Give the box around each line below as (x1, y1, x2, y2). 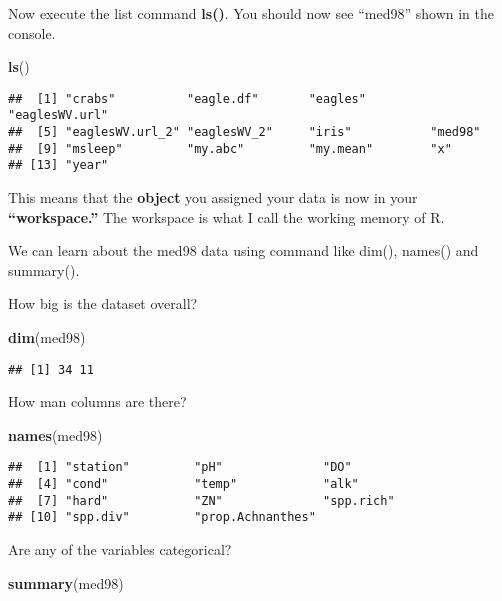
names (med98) (8, 424, 103, 445)
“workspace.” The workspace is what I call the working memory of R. (8, 206, 445, 227)
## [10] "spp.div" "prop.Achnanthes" (8, 510, 316, 525)
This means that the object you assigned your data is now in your (8, 187, 418, 208)
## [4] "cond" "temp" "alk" (8, 477, 359, 492)
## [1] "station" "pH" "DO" (8, 460, 352, 475)
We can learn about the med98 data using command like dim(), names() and (8, 240, 479, 261)
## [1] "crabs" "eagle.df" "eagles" (8, 91, 366, 106)
